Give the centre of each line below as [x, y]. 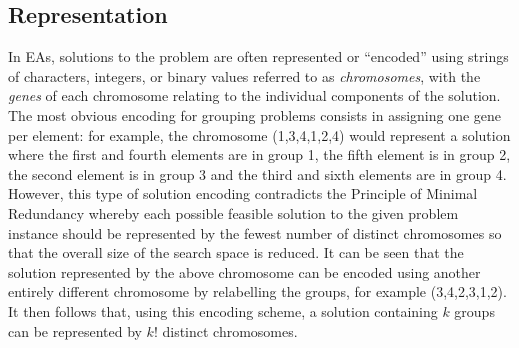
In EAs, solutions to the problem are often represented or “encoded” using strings [258, 56]
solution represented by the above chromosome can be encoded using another [244, 271]
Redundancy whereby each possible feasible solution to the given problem [233, 212]
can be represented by [75, 330]
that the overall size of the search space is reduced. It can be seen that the [236, 252]
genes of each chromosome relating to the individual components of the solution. [254, 95]
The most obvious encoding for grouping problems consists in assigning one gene [255, 114]
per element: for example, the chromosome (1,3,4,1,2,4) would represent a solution [259, 134]
